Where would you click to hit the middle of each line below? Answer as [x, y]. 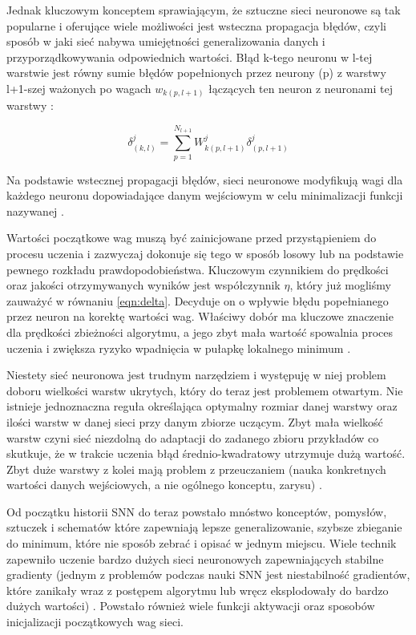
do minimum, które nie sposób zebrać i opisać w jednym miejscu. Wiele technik [202, 543]
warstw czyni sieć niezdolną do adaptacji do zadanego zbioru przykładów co [193, 437]
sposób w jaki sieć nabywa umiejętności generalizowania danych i [166, 41]
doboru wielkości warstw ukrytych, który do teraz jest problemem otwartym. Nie [205, 390]
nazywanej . [35, 210]
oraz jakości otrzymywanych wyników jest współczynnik [143, 285]
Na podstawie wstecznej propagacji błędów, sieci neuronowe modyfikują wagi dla [205, 179]
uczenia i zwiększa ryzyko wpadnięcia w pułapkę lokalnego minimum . [179, 348]
